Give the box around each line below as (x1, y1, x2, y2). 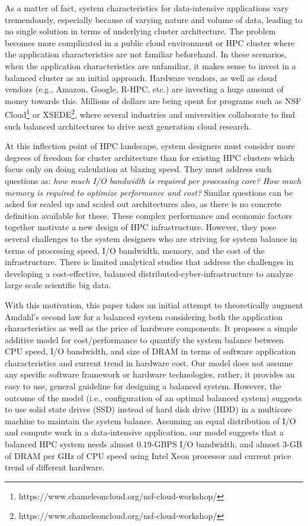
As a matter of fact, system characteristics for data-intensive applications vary (5, 2, 289, 14)
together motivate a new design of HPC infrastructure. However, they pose (5, 221, 277, 233)
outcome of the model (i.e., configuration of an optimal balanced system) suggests (5, 391, 302, 404)
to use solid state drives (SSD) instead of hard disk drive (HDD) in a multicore (5, 403, 292, 415)
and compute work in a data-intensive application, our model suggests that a (5, 426, 284, 438)
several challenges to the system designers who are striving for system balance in (5, 232, 297, 244)
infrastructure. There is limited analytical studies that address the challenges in (5, 256, 294, 268)
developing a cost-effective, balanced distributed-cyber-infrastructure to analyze (5, 267, 293, 279)
